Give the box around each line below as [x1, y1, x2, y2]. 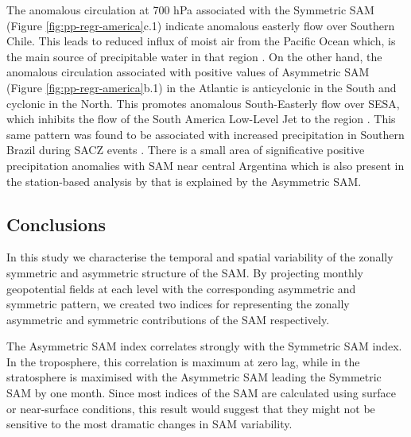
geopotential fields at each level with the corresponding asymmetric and [6, 280, 356, 296]
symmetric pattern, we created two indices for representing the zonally [6, 296, 350, 312]
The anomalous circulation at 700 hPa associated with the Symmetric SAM [6, 2, 374, 17]
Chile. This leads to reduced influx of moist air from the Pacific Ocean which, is [6, 33, 396, 49]
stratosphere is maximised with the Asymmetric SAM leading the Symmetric [6, 369, 382, 385]
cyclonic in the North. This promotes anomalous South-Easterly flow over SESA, [6, 95, 400, 111]
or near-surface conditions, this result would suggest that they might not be [6, 400, 375, 416]
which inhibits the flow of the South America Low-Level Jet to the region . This [6, 110, 396, 127]
